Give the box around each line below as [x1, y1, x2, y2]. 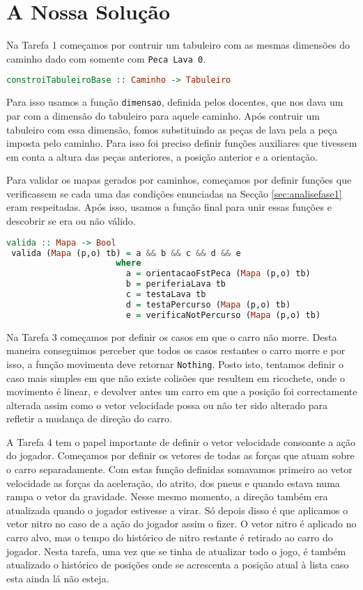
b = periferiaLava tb [125, 279, 226, 289]
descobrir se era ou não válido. [6, 214, 136, 228]
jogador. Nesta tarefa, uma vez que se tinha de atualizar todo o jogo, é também [6, 543, 346, 558]
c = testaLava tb [125, 289, 206, 300]
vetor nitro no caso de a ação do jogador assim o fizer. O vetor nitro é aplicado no [6, 516, 357, 531]
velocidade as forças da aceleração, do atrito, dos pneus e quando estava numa [6, 475, 340, 490]
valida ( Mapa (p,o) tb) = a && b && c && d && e [11, 248, 241, 258]
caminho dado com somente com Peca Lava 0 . [6, 51, 206, 65]
